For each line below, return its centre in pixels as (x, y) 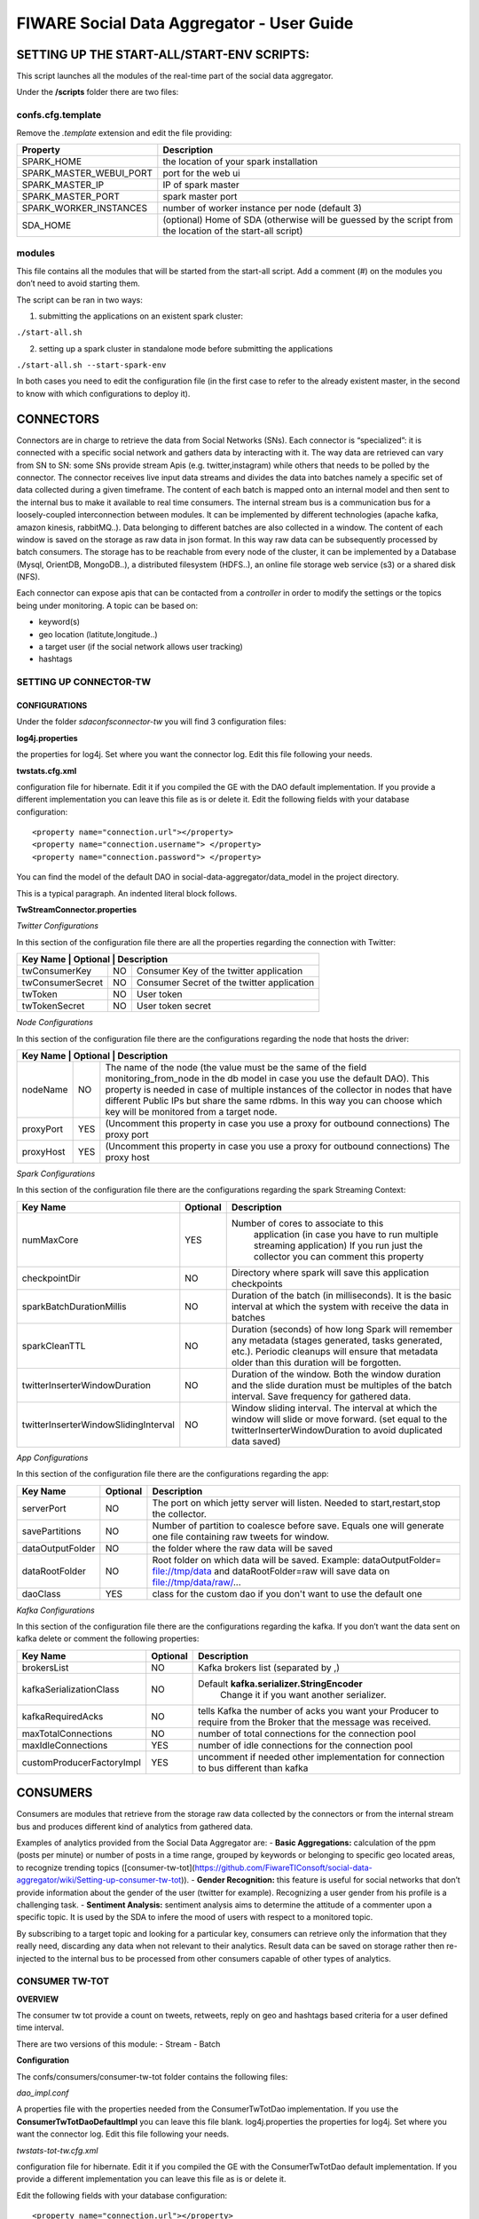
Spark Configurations (56, 1173)
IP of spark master (201, 185)
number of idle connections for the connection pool (306, 1745)
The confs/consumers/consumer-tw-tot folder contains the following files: (152, 2076)
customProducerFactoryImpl (82, 1762)
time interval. (40, 2027)
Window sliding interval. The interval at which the (334, 1408)
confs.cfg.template (59, 115)
